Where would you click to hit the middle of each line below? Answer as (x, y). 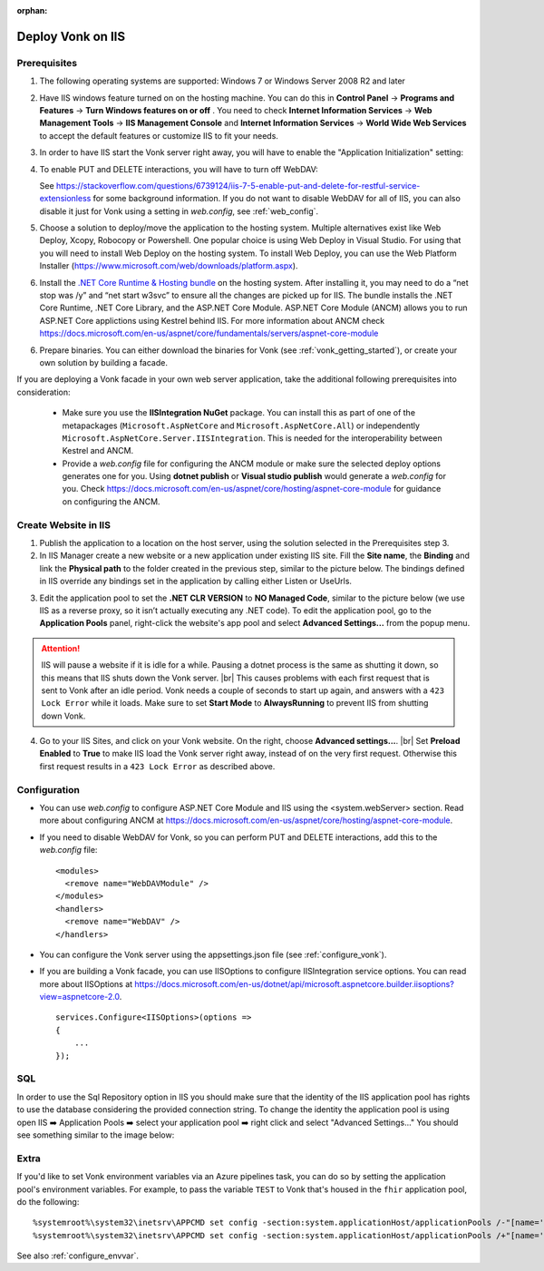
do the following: (48, 1201)
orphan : (32, 10)
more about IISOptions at (86, 983)
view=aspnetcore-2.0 (79, 997)
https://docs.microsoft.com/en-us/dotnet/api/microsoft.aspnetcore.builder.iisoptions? (295, 983)
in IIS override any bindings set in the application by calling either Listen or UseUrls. (196, 582)
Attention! (61, 648)
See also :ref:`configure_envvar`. (78, 1256)
